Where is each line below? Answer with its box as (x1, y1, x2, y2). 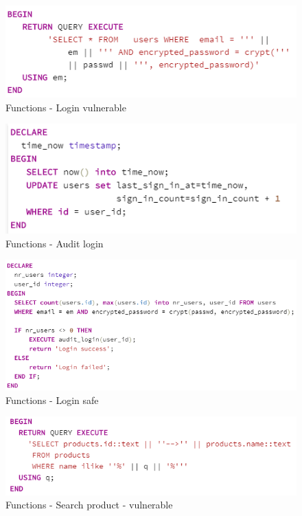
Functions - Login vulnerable (5, 100, 126, 114)
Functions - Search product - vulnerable (5, 497, 173, 512)
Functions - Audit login (5, 236, 104, 250)
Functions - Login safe (5, 392, 99, 407)
